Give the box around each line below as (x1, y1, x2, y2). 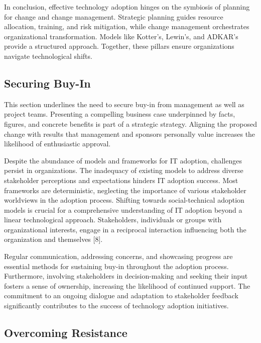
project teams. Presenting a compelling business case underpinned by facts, (4, 109, 235, 119)
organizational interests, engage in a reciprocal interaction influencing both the (4, 224, 246, 234)
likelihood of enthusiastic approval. (4, 138, 111, 149)
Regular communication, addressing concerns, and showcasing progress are (4, 251, 233, 262)
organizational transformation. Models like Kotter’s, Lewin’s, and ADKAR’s (4, 31, 238, 41)
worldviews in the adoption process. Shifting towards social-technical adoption (4, 195, 244, 205)
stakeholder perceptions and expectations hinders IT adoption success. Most (4, 175, 238, 185)
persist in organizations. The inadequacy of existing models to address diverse (4, 165, 243, 176)
